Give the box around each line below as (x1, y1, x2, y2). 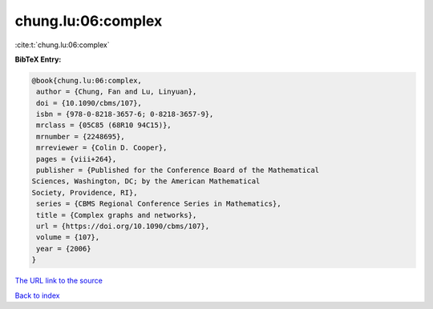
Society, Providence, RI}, (31, 188, 138, 197)
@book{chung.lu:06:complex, (31, 76, 142, 85)
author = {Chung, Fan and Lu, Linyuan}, (36, 87, 197, 96)
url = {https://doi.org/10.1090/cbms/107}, (36, 222, 210, 231)
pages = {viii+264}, (36, 154, 117, 163)
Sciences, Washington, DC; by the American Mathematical (31, 177, 261, 186)
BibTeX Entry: (14, 54, 62, 64)
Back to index (14, 291, 60, 300)
